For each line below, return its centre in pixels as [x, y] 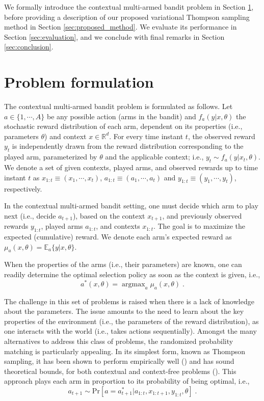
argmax [134, 284]
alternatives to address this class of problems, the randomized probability [119, 341]
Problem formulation [79, 82]
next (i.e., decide [30, 215]
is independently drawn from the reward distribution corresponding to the [128, 146]
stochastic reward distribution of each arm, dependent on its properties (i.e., [123, 126]
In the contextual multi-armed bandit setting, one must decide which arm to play [131, 206]
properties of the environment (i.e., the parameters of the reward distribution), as [131, 321]
